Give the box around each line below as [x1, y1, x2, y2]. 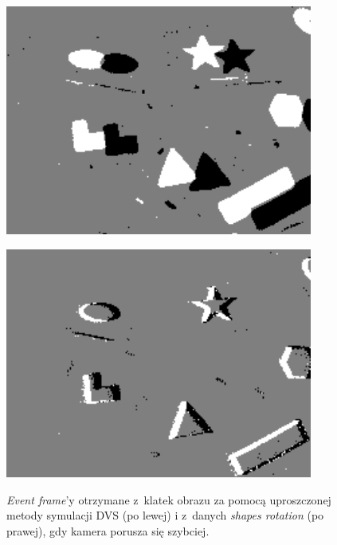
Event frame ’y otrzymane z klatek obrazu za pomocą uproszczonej [6, 491, 331, 508]
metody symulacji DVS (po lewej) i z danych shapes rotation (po [6, 507, 324, 523]
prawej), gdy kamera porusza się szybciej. [6, 522, 210, 539]
